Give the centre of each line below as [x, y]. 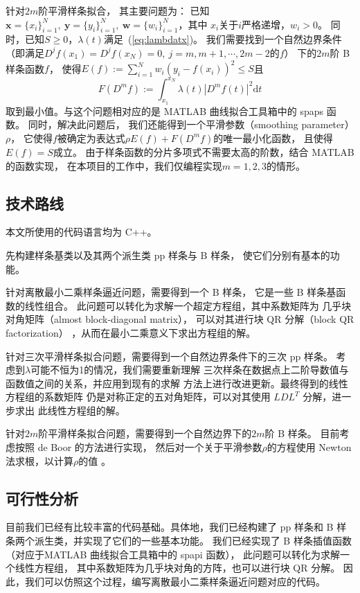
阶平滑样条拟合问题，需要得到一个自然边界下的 [145, 433]
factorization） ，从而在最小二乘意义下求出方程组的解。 [131, 332]
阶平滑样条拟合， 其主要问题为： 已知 [124, 10]
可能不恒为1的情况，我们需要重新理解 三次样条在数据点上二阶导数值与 [190, 370]
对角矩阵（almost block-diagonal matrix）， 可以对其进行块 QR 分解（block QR [180, 319]
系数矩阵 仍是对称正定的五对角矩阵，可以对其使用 [157, 397]
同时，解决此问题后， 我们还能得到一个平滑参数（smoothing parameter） [191, 124]
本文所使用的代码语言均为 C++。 [81, 232]
